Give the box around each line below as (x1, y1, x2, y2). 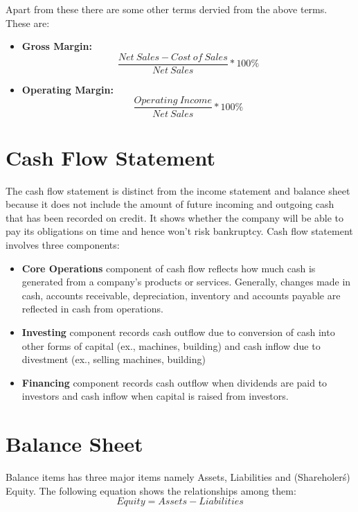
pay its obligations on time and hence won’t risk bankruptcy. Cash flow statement (6, 224, 353, 238)
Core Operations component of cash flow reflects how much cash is (21, 261, 316, 275)
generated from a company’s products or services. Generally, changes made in (21, 274, 351, 289)
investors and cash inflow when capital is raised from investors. (21, 389, 289, 403)
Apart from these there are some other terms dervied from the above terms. (6, 2, 328, 16)
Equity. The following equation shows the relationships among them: (6, 483, 296, 497)
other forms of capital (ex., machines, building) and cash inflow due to (21, 338, 321, 353)
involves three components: (6, 238, 120, 251)
